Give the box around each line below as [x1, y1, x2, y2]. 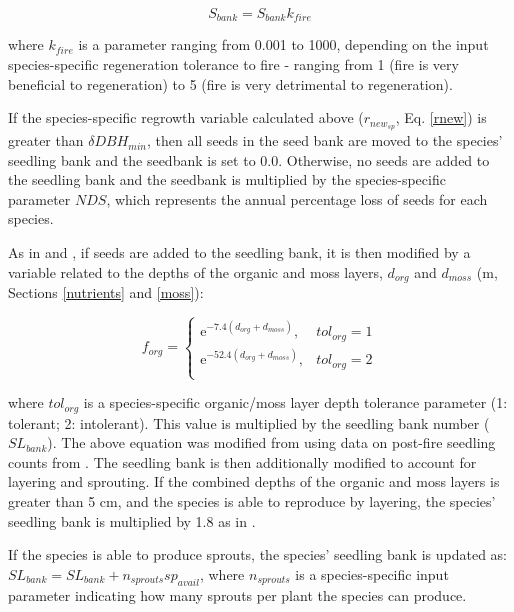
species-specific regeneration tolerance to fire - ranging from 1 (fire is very [8, 54, 459, 75]
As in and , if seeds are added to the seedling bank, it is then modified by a [8, 242, 471, 263]
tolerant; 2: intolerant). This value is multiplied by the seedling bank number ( [8, 412, 490, 433]
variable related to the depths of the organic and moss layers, [8, 261, 383, 282]
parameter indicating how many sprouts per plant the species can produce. [8, 584, 467, 605]
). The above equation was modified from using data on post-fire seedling [47, 432, 496, 453]
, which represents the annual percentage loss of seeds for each [106, 188, 488, 209]
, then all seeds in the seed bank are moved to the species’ [146, 130, 503, 151]
